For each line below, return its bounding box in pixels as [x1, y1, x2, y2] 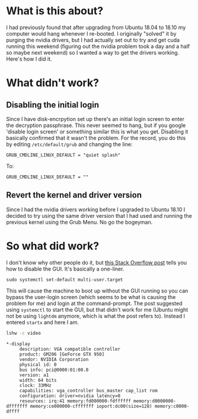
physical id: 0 [19, 361, 58, 367]
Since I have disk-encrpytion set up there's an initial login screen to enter [6, 115, 185, 122]
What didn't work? [6, 76, 100, 90]
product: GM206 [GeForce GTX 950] [19, 351, 105, 357]
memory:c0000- [154, 403, 190, 409]
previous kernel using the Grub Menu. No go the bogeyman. [6, 218, 153, 226]
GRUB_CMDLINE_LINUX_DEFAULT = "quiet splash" [6, 152, 120, 158]
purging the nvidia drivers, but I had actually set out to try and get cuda [6, 36, 180, 43]
